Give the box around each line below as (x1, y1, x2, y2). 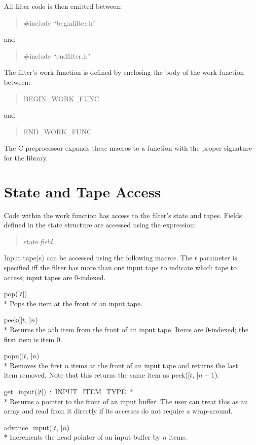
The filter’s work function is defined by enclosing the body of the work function (4, 67, 244, 77)
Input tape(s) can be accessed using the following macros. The (4, 253, 192, 263)
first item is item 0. (4, 334, 62, 344)
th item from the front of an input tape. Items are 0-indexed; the (52, 324, 249, 334)
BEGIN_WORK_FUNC (23, 93, 100, 103)
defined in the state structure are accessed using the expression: (4, 220, 196, 230)
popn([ (4, 350, 24, 361)
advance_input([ (4, 422, 54, 432)
